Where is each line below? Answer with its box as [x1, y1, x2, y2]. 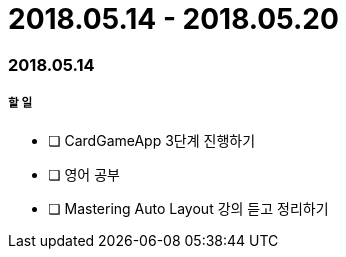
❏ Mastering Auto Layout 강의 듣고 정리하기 [48, 199, 329, 217]
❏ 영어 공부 [48, 165, 120, 183]
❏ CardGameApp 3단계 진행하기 [48, 131, 256, 149]
